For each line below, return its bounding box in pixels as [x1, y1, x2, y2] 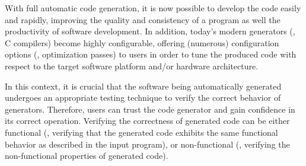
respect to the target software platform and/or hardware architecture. [5, 59, 259, 72]
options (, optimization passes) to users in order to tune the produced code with [5, 48, 297, 60]
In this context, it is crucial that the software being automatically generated [5, 79, 282, 92]
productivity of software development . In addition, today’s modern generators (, [5, 25, 295, 37]
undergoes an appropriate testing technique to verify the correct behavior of [5, 91, 281, 104]
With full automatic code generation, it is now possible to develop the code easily [5, 2, 301, 14]
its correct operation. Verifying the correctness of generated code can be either [5, 114, 290, 127]
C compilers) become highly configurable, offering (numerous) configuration [5, 36, 279, 49]
